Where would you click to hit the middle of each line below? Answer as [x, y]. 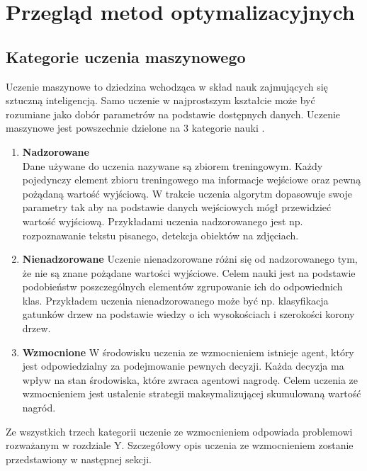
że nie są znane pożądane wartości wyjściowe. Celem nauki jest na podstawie [189, 272]
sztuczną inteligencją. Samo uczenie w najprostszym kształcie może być [160, 100]
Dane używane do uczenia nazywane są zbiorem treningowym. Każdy [173, 165]
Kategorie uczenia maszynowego [126, 56]
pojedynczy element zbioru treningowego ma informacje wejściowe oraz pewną [192, 180]
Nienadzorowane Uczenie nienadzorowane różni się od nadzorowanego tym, [190, 259]
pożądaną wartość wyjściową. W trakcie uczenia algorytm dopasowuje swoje [187, 193]
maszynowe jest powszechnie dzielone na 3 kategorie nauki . [135, 128]
